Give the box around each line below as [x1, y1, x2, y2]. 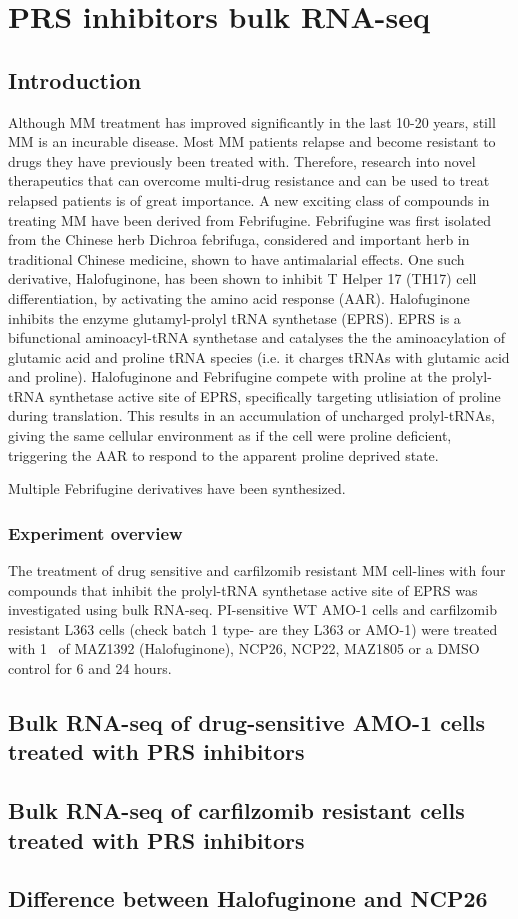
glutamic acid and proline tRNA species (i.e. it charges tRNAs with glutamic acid [8, 346, 510, 367]
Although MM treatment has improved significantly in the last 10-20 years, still [8, 111, 496, 132]
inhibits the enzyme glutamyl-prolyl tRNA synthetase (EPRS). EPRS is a [8, 307, 461, 328]
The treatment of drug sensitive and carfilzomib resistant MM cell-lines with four [8, 560, 506, 581]
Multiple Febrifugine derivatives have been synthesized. [8, 478, 346, 499]
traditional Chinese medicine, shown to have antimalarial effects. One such [8, 248, 465, 269]
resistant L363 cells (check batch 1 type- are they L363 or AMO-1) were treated [8, 618, 498, 639]
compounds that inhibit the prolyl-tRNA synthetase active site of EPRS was [8, 579, 478, 600]
